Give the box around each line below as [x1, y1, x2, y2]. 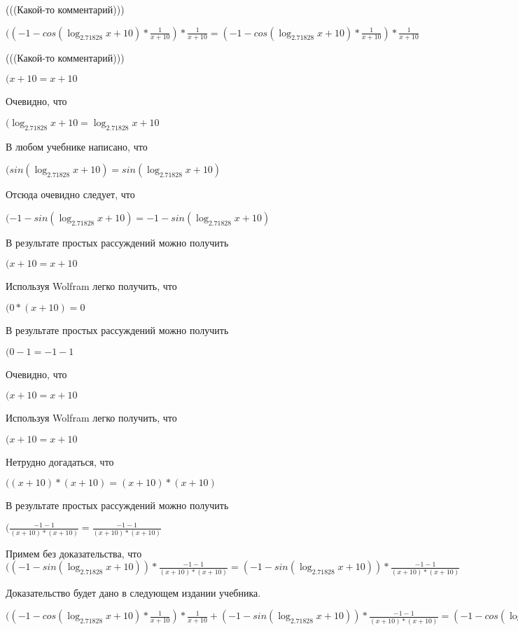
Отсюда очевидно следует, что [6, 187, 135, 202]
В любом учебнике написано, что [6, 139, 148, 153]
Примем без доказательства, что [6, 546, 142, 560]
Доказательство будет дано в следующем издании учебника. [6, 585, 261, 599]
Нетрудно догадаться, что [6, 454, 114, 469]
